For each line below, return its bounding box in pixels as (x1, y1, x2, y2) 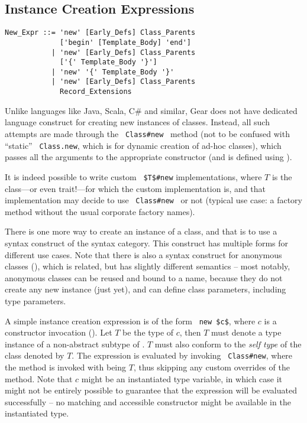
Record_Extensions (60, 87, 132, 96)
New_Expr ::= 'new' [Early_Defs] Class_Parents (5, 28, 196, 37)
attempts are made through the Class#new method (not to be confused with (5, 127, 290, 139)
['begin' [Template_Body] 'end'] (60, 38, 191, 47)
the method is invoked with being (5, 361, 127, 373)
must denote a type (211, 326, 282, 339)
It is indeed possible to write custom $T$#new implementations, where (5, 170, 262, 183)
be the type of (122, 326, 174, 339)
